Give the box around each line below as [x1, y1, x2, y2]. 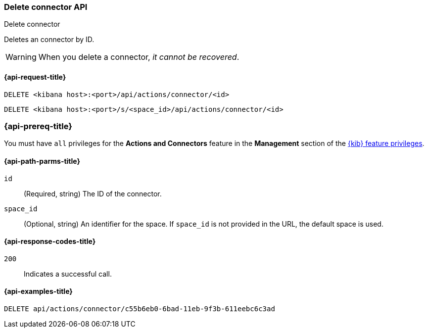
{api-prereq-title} [4, 121, 72, 131]
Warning [5, 52, 37, 62]
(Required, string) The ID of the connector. [24, 189, 162, 198]
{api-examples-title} [4, 287, 73, 296]
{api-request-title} [4, 72, 66, 81]
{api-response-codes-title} [4, 237, 96, 246]
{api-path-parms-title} [4, 156, 81, 165]
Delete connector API [4, 2, 88, 12]
